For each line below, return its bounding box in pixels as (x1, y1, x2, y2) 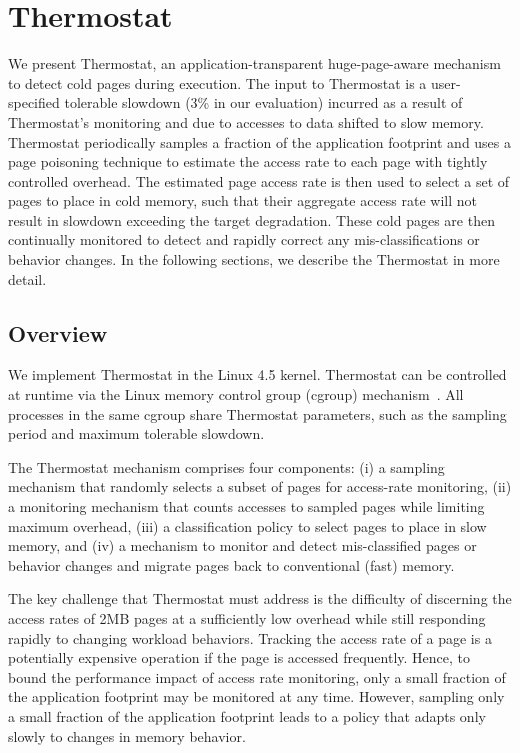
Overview (8, 317, 108, 348)
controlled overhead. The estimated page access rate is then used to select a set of (8, 170, 510, 191)
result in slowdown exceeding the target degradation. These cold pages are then (8, 209, 495, 230)
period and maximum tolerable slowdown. (8, 423, 265, 444)
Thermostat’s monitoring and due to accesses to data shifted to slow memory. (8, 111, 484, 132)
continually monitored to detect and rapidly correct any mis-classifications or (8, 229, 480, 250)
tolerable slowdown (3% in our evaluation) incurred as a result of (64, 92, 463, 113)
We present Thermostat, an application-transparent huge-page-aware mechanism (8, 53, 501, 74)
